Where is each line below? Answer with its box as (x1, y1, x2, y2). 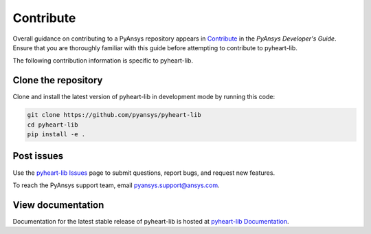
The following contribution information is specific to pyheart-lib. (12, 56, 194, 65)
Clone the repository (12, 74, 103, 86)
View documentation (12, 199, 104, 211)
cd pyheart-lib (27, 120, 78, 129)
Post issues (12, 150, 64, 162)
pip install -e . (27, 131, 86, 138)
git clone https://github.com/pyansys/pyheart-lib (27, 111, 202, 119)
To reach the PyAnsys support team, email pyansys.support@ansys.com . (12, 181, 220, 189)
